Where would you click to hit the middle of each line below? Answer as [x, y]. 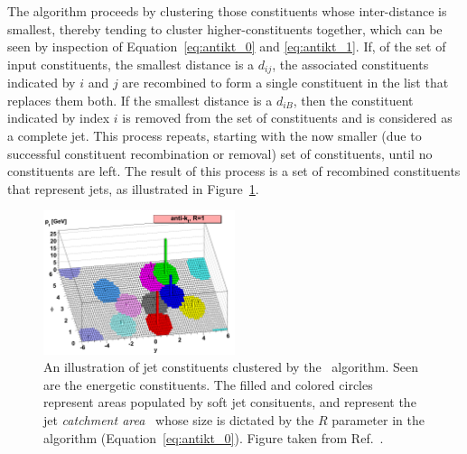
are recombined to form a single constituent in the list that [285, 83]
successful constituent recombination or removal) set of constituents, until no [220, 153]
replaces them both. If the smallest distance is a [140, 100]
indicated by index [59, 118]
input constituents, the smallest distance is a [131, 64]
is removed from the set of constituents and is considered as [287, 118]
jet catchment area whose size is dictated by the [179, 419]
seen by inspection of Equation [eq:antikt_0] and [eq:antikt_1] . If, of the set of [227, 46]
